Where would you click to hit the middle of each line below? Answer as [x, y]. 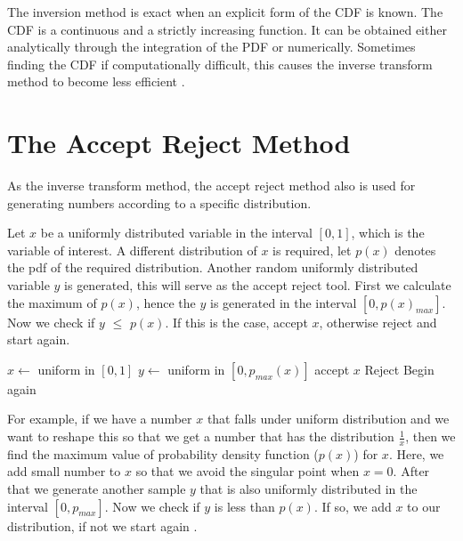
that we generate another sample [97, 489]
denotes [415, 250]
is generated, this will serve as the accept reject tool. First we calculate [258, 285]
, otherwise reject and [378, 322]
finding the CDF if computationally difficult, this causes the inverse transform [220, 64]
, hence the [166, 302]
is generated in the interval [284, 302]
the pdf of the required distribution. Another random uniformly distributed [213, 267]
